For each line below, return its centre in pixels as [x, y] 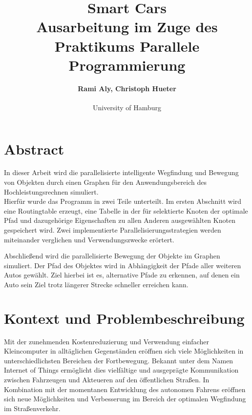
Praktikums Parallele [127, 46]
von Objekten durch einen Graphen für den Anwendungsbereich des [105, 182]
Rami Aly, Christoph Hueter [127, 88]
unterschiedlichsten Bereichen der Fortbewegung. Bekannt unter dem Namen [119, 360]
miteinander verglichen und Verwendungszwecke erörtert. [89, 239]
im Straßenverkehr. [32, 408]
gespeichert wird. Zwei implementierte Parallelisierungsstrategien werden [113, 229]
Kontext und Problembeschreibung [124, 318]
